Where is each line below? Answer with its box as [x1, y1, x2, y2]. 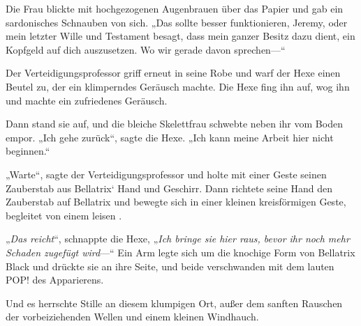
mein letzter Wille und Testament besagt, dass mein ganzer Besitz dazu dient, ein [6, 29, 355, 43]
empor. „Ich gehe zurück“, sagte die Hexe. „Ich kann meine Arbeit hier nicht [6, 130, 334, 144]
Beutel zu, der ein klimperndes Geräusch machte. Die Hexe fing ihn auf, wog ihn [6, 79, 350, 93]
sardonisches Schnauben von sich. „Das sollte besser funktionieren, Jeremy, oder [6, 15, 348, 29]
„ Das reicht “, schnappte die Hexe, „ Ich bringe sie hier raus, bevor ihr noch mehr [6, 231, 350, 246]
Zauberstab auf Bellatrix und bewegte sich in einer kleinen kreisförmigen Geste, [6, 194, 346, 209]
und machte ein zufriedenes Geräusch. [6, 93, 168, 107]
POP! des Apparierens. [6, 272, 104, 287]
